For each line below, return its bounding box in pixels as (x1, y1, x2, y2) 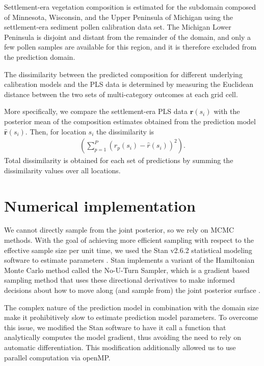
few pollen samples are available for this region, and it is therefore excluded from (4, 41, 257, 52)
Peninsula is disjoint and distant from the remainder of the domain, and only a (4, 31, 251, 42)
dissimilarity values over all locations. (4, 165, 121, 175)
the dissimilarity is (96, 126, 154, 136)
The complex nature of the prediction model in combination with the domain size (4, 302, 259, 312)
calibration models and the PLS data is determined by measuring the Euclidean (4, 79, 254, 89)
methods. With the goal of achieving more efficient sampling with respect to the (4, 235, 254, 245)
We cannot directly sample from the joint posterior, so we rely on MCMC (4, 224, 234, 235)
